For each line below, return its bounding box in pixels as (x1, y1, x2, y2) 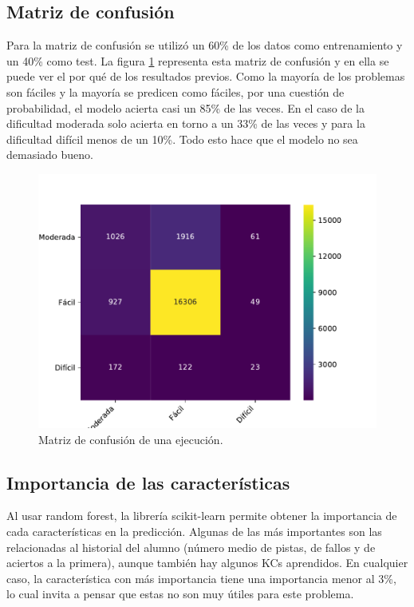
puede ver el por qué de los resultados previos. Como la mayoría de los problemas (6, 68, 405, 85)
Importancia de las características (6, 470, 290, 494)
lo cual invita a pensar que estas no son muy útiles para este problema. (6, 585, 354, 602)
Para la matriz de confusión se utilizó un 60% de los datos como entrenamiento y (6, 37, 403, 54)
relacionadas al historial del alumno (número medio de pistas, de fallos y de (6, 538, 376, 555)
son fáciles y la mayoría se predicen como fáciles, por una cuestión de (6, 83, 345, 100)
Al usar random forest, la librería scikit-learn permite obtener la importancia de (6, 507, 397, 524)
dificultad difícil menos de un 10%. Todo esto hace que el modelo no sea (6, 130, 358, 147)
